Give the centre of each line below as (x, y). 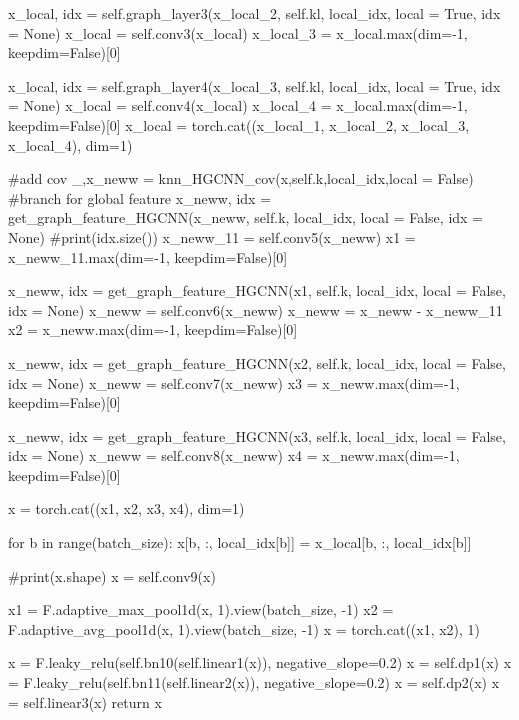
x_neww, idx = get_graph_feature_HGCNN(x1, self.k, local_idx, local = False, (257, 290)
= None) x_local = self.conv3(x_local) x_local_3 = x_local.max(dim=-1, (238, 32)
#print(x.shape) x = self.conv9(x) (112, 575)
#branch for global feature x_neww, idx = (140, 197)
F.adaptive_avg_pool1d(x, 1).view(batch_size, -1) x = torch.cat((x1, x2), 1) (244, 628)
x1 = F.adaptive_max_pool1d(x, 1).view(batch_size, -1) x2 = (201, 609)
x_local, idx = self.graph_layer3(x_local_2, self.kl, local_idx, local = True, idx (254, 13)
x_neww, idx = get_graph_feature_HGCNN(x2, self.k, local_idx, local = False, (257, 362)
